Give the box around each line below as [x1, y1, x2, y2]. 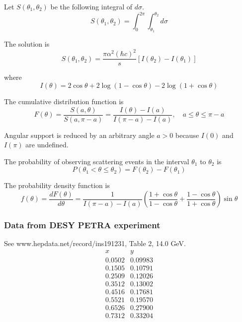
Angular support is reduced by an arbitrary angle [4, 129, 155, 140]
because [175, 129, 199, 140]
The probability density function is [4, 180, 110, 191]
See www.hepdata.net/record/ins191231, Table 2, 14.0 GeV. [4, 238, 186, 249]
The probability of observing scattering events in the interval [4, 156, 189, 166]
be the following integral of [50, 1, 133, 11]
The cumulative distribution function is [4, 96, 124, 107]
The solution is [4, 39, 50, 49]
